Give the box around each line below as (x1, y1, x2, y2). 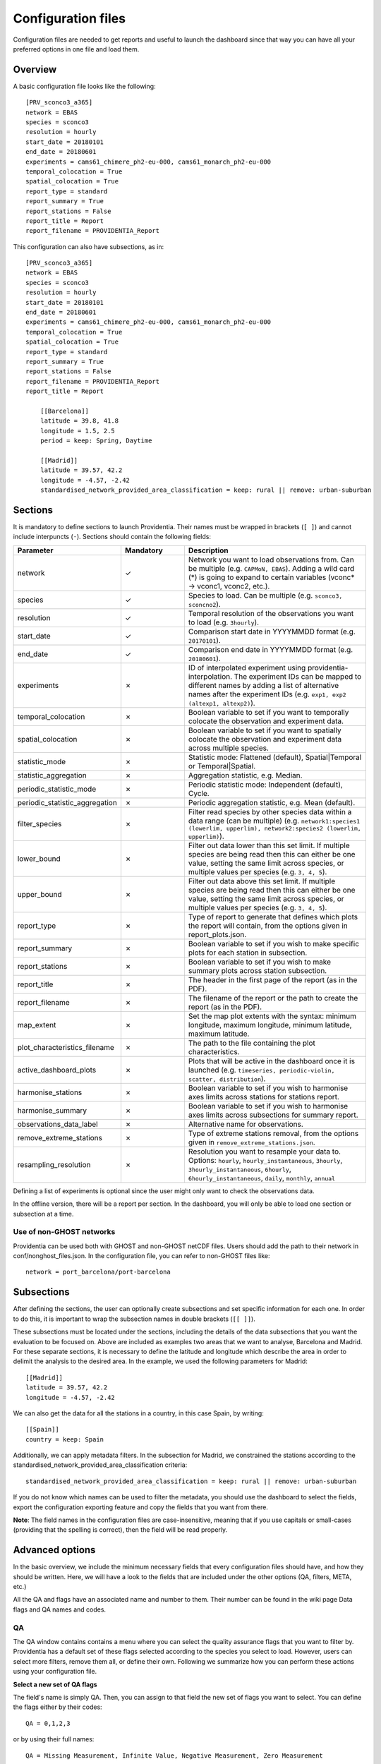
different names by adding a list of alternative (188, 680, 339, 690)
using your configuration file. (13, 1667, 97, 1676)
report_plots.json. (188, 929, 247, 939)
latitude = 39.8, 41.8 (40, 417, 119, 425)
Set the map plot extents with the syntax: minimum (188, 1011, 356, 1021)
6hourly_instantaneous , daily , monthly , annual (188, 1173, 335, 1183)
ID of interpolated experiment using (188, 663, 306, 672)
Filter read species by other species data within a (188, 807, 352, 816)
